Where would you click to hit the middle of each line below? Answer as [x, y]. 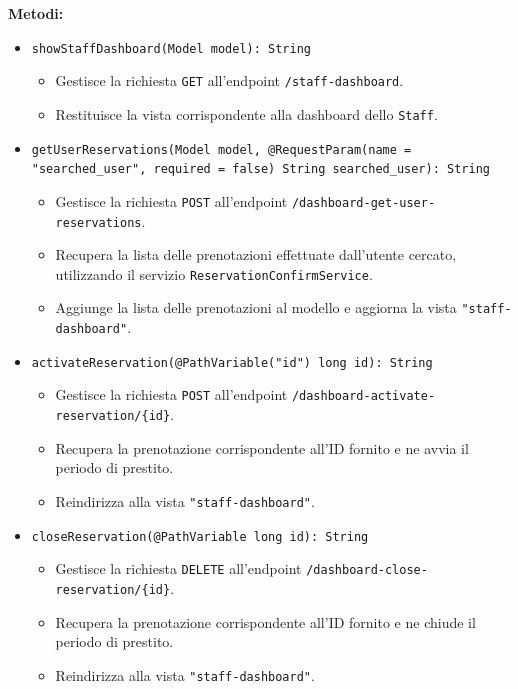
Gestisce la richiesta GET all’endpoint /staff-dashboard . [229, 80]
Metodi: [36, 13]
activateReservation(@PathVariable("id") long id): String [232, 362]
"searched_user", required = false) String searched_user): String [260, 169]
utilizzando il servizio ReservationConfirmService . [214, 273]
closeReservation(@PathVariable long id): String [200, 536]
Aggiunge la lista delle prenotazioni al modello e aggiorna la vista [256, 307]
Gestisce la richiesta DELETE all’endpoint [178, 568]
